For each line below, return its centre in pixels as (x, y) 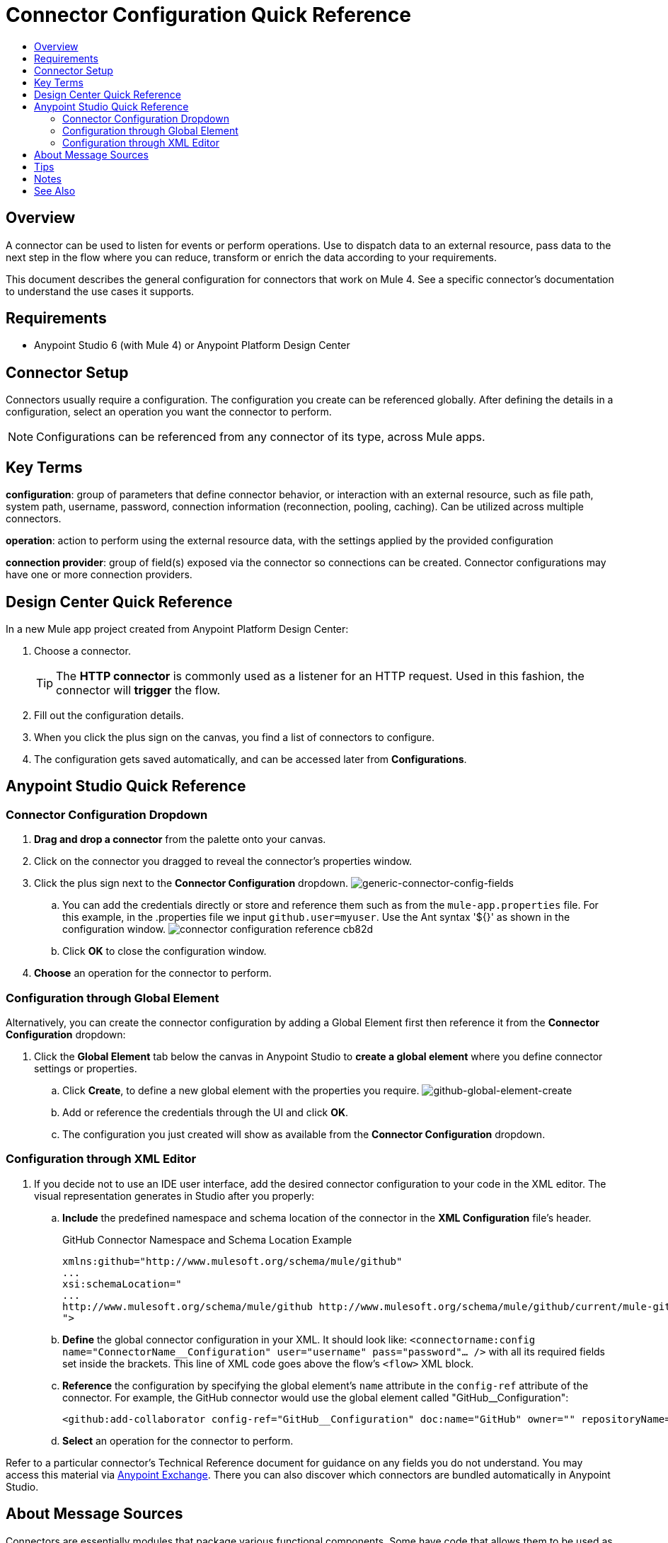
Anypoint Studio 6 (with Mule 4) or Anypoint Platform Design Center (192, 345)
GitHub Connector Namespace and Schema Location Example (207, 1239)
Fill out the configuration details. (109, 715)
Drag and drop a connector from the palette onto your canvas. (180, 839)
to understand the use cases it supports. (100, 291)
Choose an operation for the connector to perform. (153, 973)
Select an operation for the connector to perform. (178, 1440)
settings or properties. (86, 1068)
